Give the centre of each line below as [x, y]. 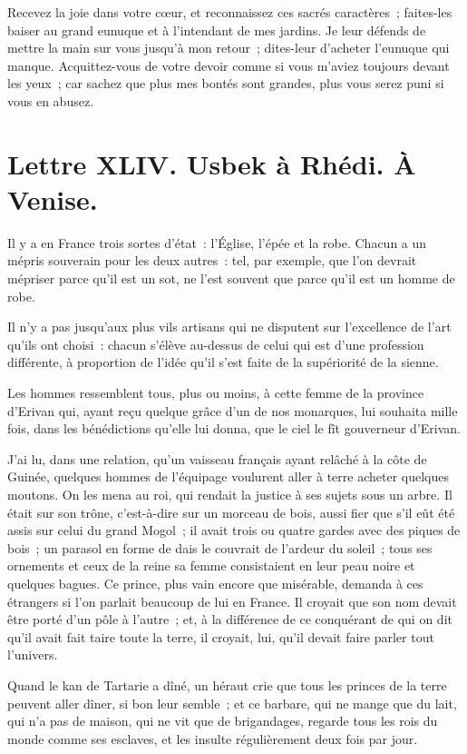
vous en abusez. [51, 100]
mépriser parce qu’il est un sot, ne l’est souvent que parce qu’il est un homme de [231, 278]
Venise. [53, 198]
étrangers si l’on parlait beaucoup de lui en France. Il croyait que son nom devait [232, 601]
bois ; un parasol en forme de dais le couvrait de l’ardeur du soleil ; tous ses [220, 547]
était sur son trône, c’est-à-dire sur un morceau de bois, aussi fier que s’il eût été [231, 512]
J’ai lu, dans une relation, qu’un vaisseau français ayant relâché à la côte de [217, 458]
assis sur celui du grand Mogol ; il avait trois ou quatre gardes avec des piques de [234, 530]
